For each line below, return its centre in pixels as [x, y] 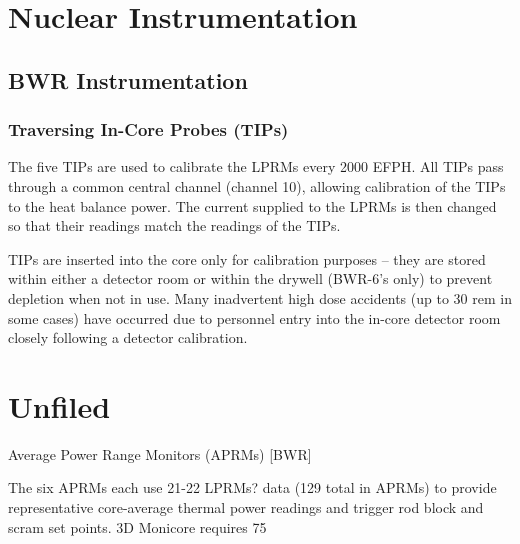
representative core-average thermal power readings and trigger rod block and [246, 507]
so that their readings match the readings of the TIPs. [174, 225]
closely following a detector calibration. [128, 337]
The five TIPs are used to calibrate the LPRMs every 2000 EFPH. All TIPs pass [256, 166]
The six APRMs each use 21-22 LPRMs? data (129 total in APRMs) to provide [252, 487]
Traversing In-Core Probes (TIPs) [148, 129]
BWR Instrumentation [128, 79]
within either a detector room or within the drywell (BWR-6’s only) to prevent [250, 278]
